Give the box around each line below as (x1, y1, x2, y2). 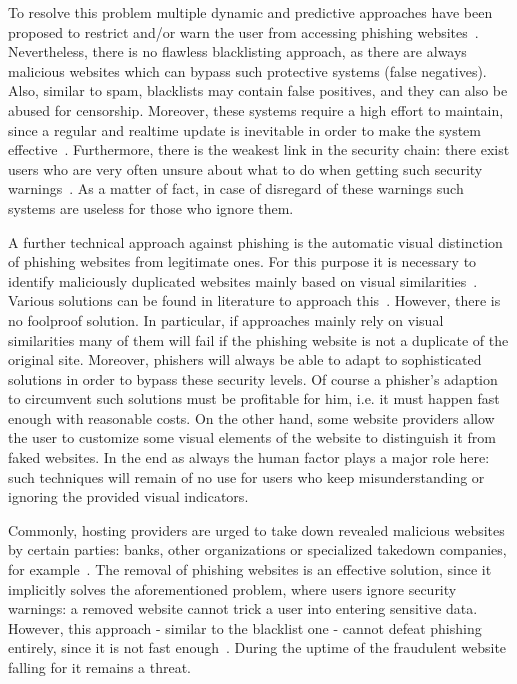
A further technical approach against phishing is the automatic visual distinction (8, 231, 503, 252)
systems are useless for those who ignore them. (8, 197, 294, 218)
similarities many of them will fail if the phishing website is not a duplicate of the (8, 329, 509, 350)
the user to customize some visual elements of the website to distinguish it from (8, 427, 496, 448)
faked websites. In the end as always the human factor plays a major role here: (8, 447, 490, 468)
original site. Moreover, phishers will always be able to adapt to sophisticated (8, 349, 482, 370)
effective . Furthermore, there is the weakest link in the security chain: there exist (8, 139, 510, 160)
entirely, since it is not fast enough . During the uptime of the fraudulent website (8, 637, 507, 658)
